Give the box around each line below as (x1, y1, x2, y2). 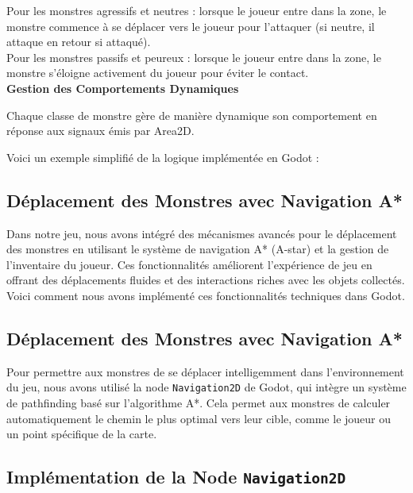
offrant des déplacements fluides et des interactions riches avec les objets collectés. (6, 272, 405, 288)
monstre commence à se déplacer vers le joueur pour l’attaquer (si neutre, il (6, 17, 375, 34)
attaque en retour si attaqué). (6, 33, 151, 50)
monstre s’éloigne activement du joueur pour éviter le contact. (6, 64, 309, 81)
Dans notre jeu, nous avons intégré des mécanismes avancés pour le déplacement (6, 225, 397, 241)
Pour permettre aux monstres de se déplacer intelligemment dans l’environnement (6, 363, 404, 379)
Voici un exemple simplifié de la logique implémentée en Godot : (6, 148, 319, 165)
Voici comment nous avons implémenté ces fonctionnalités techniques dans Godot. (6, 287, 405, 303)
